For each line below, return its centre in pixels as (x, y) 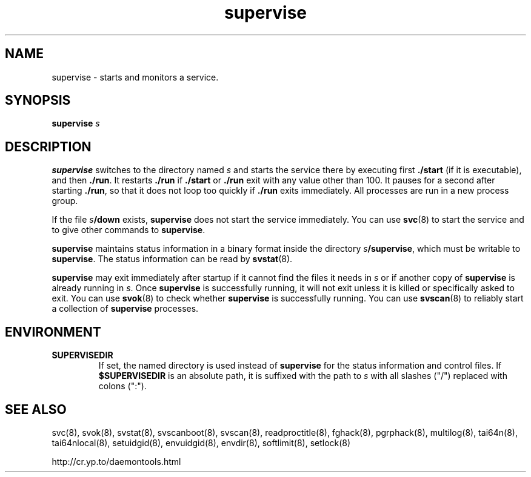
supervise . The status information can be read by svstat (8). (172, 259)
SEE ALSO (36, 409)
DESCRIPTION (48, 146)
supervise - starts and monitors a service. (135, 77)
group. (65, 201)
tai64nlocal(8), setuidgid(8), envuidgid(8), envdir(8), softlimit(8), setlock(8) (201, 442)
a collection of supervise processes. (125, 309)
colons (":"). (122, 386)
